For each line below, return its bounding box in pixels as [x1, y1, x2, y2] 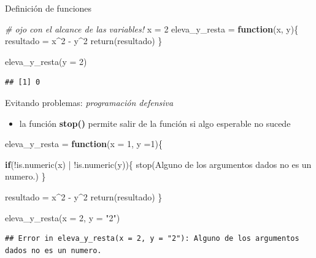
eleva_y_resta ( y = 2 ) [5, 55, 87, 67]
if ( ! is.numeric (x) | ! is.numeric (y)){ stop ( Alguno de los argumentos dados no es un [5, 157, 312, 170]
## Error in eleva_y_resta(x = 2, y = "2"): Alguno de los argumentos [5, 234, 299, 243]
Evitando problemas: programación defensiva [5, 96, 174, 108]
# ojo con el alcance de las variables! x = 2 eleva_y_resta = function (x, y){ [5, 22, 299, 35]
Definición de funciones [5, 2, 92, 14]
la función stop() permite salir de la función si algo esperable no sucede [19, 116, 291, 129]
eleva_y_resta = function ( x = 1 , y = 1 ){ [5, 137, 163, 150]
